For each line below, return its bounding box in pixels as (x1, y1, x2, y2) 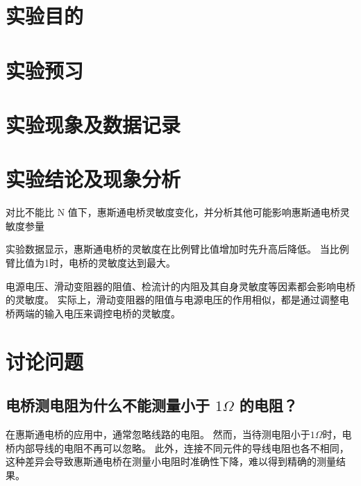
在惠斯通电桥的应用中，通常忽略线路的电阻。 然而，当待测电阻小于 (6, 426, 310, 441)
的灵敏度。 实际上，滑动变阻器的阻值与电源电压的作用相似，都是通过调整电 (6, 292, 349, 307)
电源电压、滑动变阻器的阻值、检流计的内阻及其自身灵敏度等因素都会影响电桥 (6, 278, 355, 293)
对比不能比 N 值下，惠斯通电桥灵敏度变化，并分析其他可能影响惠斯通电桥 (6, 205, 340, 219)
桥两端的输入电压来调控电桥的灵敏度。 (6, 305, 180, 320)
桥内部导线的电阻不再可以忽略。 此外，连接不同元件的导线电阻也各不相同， (6, 440, 349, 455)
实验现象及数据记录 (6, 110, 181, 138)
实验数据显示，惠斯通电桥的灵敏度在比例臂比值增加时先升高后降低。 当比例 (6, 242, 349, 256)
